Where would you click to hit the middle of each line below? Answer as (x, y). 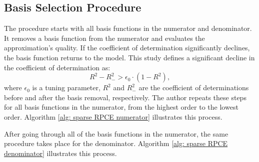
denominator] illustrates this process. (60, 153)
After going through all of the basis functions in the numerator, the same (116, 133)
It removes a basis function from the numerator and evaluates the (104, 38)
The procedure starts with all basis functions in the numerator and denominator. (128, 28)
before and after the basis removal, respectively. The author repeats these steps (125, 97)
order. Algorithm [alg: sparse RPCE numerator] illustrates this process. (113, 116)
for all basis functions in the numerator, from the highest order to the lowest (121, 107)
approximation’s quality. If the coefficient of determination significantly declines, (127, 48)
